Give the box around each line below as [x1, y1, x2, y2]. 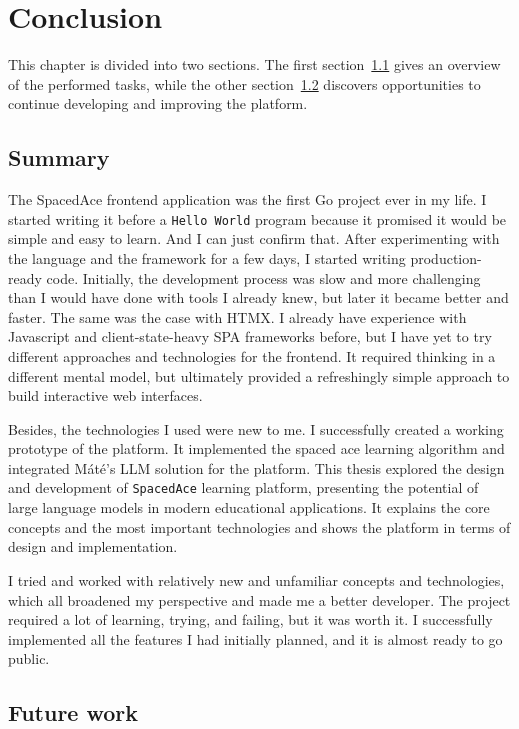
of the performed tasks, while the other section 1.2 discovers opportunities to [8, 73, 481, 94]
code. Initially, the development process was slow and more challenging [46, 267, 481, 288]
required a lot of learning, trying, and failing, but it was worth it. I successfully [8, 609, 493, 630]
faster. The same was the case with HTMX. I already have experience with [8, 306, 467, 327]
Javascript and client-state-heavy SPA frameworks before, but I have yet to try [8, 326, 492, 347]
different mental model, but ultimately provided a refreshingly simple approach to [8, 365, 510, 386]
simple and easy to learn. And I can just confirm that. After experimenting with [8, 228, 500, 249]
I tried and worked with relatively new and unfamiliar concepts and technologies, [8, 569, 505, 590]
